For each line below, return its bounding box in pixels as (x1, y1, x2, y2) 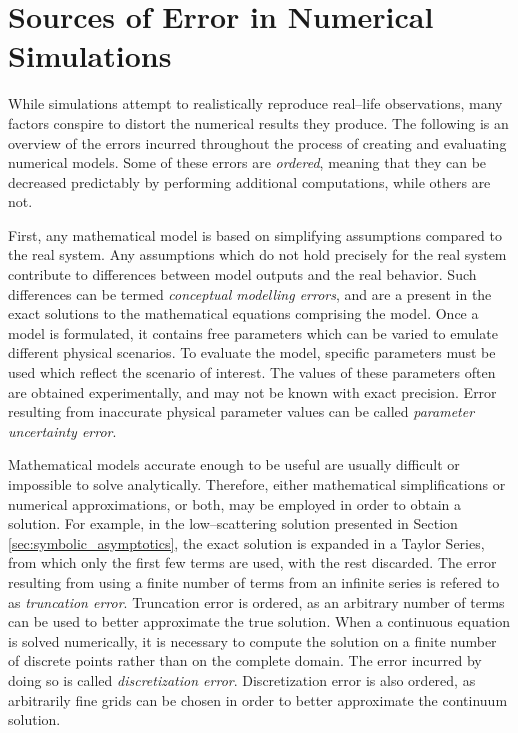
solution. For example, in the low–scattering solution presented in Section (8, 513, 458, 534)
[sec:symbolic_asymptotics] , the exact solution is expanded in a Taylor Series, (8, 532, 485, 553)
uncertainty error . (8, 420, 117, 441)
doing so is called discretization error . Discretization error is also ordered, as (8, 669, 476, 690)
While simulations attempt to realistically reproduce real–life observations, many (8, 93, 503, 114)
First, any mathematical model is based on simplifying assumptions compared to (8, 224, 502, 245)
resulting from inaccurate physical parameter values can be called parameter (8, 401, 475, 422)
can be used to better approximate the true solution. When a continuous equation (8, 611, 511, 632)
